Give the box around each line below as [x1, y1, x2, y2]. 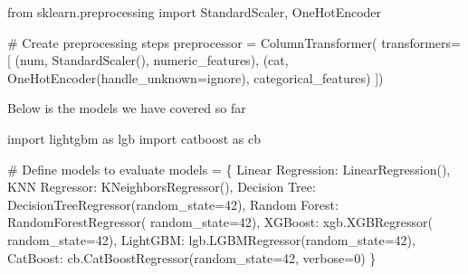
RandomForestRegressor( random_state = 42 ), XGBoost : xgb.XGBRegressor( [7, 213, 433, 231]
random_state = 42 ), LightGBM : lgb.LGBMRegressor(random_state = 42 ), [7, 230, 415, 249]
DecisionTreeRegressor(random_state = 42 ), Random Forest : [7, 194, 339, 213]
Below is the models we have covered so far [7, 99, 246, 118]
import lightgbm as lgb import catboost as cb [7, 128, 262, 147]
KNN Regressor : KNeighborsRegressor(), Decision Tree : [7, 177, 316, 196]
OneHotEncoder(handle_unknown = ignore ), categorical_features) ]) [7, 68, 384, 87]
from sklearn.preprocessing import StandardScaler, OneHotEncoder [7, 3, 382, 21]
